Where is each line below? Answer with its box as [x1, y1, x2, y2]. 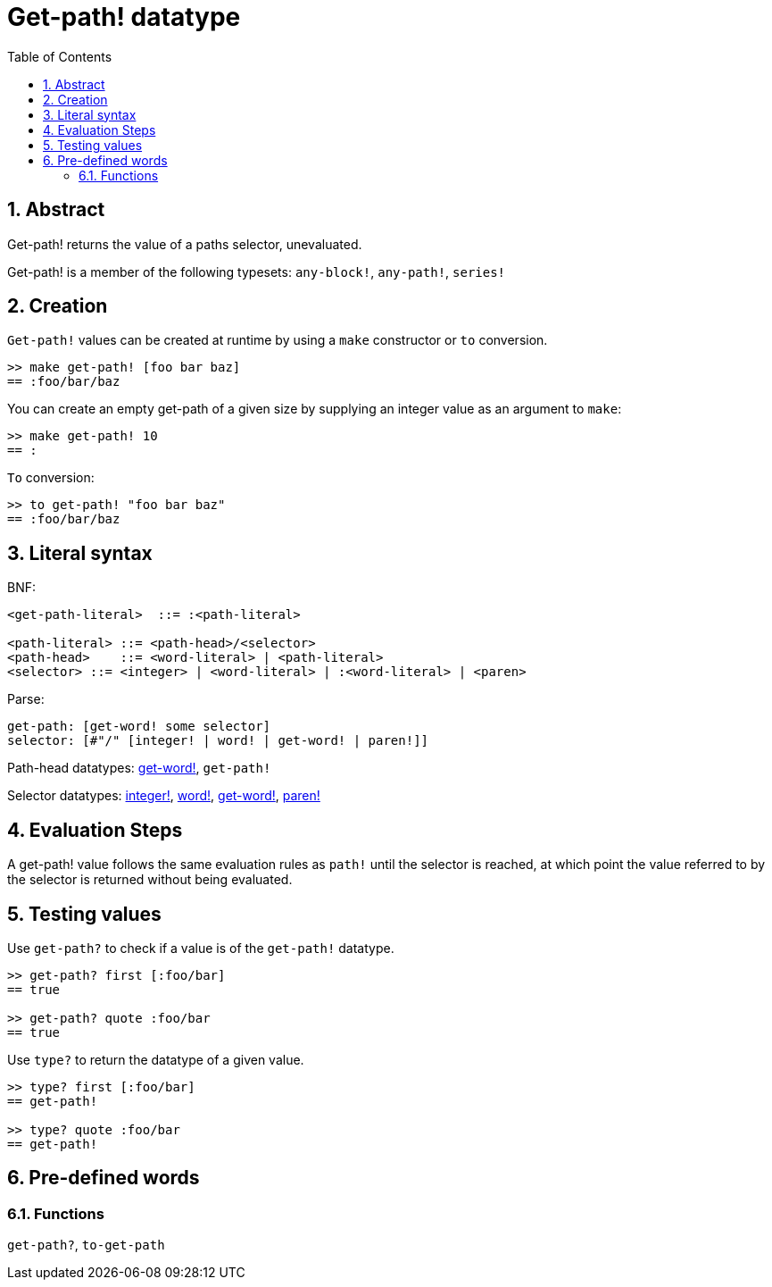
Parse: [7, 691, 45, 707]
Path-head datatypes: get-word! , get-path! [7, 760, 271, 776]
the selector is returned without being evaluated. [7, 872, 293, 888]
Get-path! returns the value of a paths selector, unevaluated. [7, 236, 362, 252]
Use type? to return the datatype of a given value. [7, 1051, 304, 1067]
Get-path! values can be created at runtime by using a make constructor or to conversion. [7, 332, 548, 348]
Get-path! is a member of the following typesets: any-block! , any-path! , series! [7, 263, 506, 280]
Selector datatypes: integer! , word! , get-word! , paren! [7, 788, 320, 804]
